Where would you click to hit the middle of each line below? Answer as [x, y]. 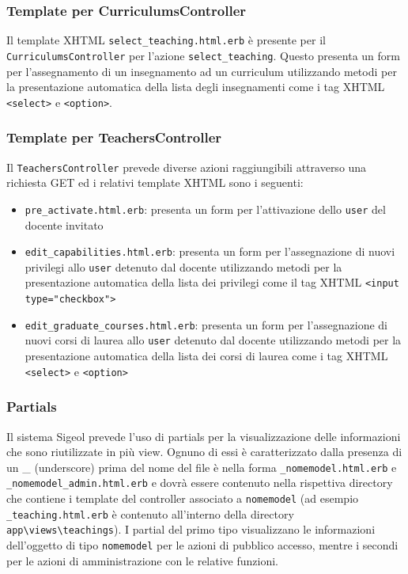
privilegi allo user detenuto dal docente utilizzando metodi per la [183, 266]
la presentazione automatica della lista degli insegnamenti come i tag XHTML [196, 87]
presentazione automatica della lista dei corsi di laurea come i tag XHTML [206, 356]
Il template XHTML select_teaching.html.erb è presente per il [166, 40]
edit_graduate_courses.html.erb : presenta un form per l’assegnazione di [206, 324]
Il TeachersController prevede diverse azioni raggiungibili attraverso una [187, 167]
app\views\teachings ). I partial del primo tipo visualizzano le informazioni [191, 529]
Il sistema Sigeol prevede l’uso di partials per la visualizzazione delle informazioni [204, 436]
